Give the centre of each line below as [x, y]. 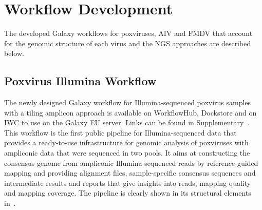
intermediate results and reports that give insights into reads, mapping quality [128, 183]
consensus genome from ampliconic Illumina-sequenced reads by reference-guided [131, 163]
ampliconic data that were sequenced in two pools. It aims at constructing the [127, 153]
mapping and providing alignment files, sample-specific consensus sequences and [130, 173]
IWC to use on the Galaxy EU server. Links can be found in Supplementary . [127, 122]
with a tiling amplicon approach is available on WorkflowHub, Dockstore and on [130, 112]
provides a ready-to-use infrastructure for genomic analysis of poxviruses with [126, 142]
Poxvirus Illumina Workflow [80, 81]
